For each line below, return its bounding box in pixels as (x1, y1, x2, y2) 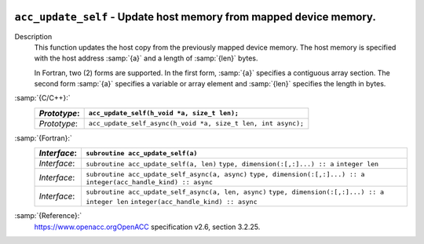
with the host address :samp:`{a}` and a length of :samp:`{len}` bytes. (34, 53, 258, 63)
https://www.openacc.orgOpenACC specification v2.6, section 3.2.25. (34, 222, 261, 231)
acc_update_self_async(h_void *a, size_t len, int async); (88, 119, 305, 128)
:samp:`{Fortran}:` (14, 133, 72, 143)
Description (14, 31, 53, 41)
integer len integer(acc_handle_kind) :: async (86, 198, 258, 206)
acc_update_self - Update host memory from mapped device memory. (14, 10, 376, 24)
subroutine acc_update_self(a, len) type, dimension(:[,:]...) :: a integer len (86, 160, 379, 169)
